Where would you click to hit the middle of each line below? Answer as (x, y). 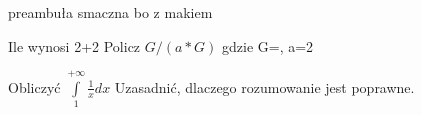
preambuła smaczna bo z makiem (110, 12)
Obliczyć (34, 86)
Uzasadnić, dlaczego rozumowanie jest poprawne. (264, 86)
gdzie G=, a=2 (267, 45)
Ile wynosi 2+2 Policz (74, 45)
